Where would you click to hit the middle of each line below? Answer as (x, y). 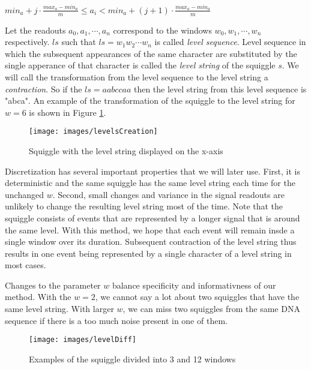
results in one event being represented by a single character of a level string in (148, 253)
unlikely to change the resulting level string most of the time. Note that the (144, 206)
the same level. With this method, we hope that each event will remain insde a (150, 229)
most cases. (26, 265)
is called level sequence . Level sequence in (230, 42)
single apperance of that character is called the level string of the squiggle (140, 65)
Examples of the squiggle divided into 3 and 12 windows (132, 358)
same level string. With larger (59, 309)
